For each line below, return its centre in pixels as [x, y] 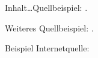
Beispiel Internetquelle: [47, 48]
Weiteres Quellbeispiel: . [49, 27]
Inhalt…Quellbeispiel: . [46, 7]
